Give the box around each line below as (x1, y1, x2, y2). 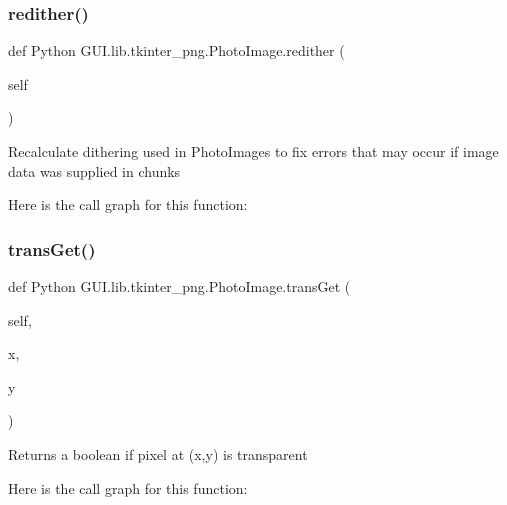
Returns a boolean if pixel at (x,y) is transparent (8, 443, 308, 464)
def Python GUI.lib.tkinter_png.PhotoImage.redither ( (8, 40, 345, 61)
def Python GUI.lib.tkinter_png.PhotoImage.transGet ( (8, 276, 351, 296)
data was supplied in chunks (8, 160, 181, 181)
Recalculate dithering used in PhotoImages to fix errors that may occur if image (8, 141, 499, 161)
